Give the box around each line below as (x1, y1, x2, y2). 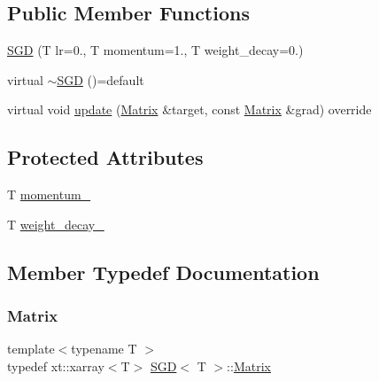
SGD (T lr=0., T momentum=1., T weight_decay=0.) (7, 41, 304, 59)
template (7, 339, 55, 358)
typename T (71, 339, 137, 358)
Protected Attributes (7, 144, 204, 171)
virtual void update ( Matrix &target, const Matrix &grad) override (7, 100, 372, 119)
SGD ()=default (57, 70, 144, 89)
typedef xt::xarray (7, 356, 104, 375)
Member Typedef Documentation (7, 258, 320, 285)
